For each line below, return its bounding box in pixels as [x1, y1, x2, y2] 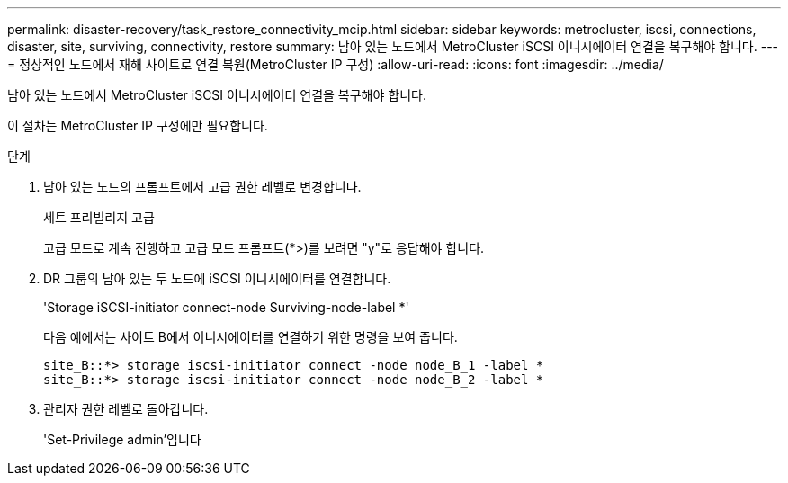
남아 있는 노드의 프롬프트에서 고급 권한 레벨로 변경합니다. [43, 179, 362, 194]
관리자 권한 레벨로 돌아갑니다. [43, 401, 209, 416]
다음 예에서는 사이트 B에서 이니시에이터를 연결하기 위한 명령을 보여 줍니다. [43, 329, 458, 344]
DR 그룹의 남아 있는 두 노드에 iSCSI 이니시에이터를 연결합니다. [43, 271, 391, 286]
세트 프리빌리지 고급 [43, 210, 155, 225]
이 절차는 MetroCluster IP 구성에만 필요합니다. [7, 118, 268, 133]
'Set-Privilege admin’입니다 [43, 432, 201, 447]
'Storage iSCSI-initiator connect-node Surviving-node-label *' [43, 300, 409, 315]
